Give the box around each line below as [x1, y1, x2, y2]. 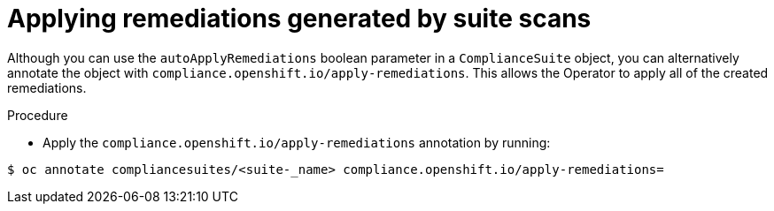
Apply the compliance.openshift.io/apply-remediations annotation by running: [43, 134, 551, 150]
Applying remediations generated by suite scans [7, 4, 592, 34]
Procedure [7, 107, 68, 123]
